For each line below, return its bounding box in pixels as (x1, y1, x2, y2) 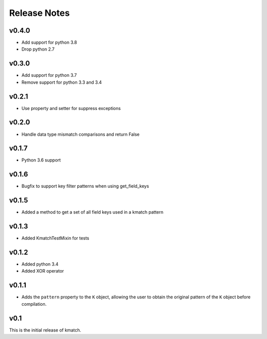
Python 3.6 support (21, 157, 61, 163)
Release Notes (9, 7, 70, 18)
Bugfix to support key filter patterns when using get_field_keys (21, 183, 149, 189)
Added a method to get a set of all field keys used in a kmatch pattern (21, 209, 164, 215)
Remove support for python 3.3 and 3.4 (21, 79, 102, 85)
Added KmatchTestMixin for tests (21, 235, 89, 241)
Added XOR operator (21, 268, 64, 274)
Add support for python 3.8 (21, 40, 77, 46)
